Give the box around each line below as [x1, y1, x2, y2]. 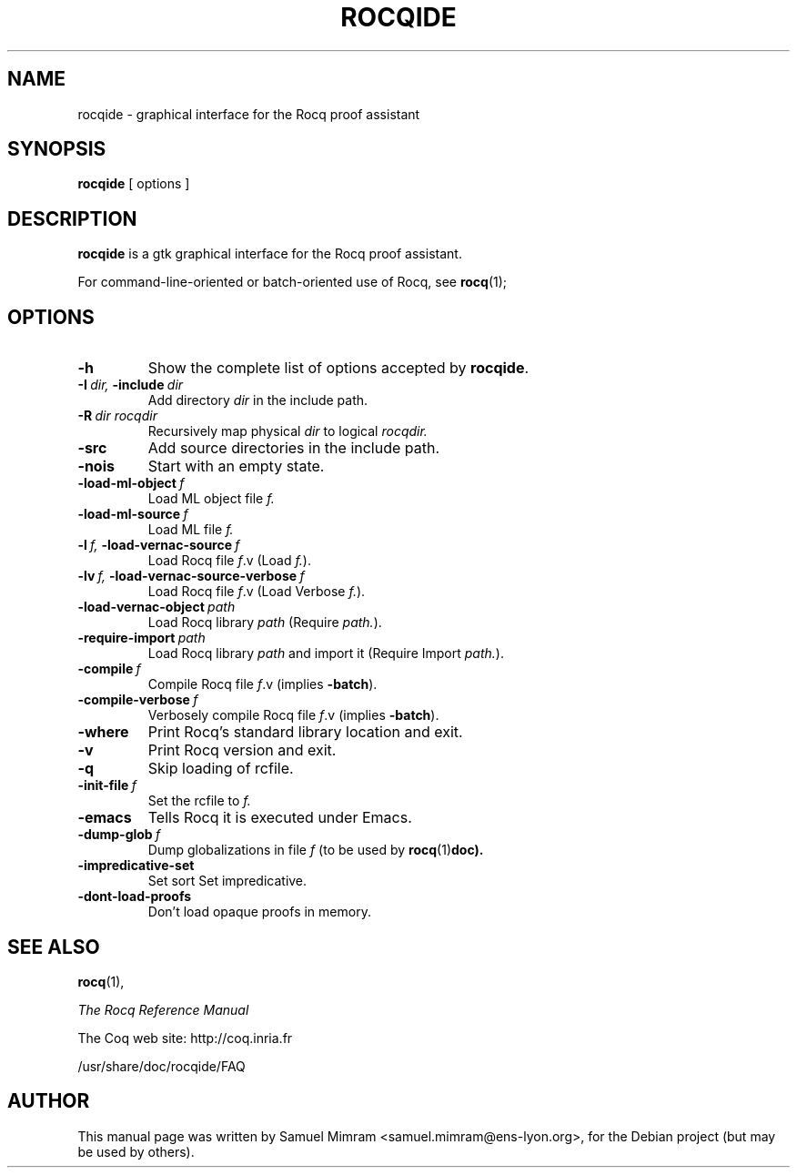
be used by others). [77, 1143, 195, 1160]
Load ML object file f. [147, 491, 275, 507]
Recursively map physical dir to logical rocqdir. [147, 423, 428, 440]
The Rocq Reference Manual [77, 1001, 249, 1018]
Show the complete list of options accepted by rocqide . [147, 359, 530, 378]
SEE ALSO [7, 935, 100, 958]
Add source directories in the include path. [147, 439, 440, 458]
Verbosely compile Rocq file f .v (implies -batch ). [147, 707, 439, 724]
